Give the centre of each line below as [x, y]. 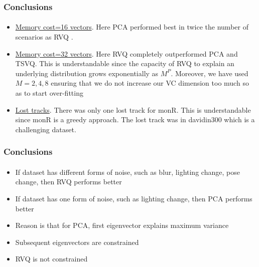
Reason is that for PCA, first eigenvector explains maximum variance [122, 225]
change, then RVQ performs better [69, 182]
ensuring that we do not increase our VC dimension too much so [150, 83]
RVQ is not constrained [51, 259]
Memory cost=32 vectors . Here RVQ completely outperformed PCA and [126, 53]
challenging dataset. [46, 129]
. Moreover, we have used [210, 73]
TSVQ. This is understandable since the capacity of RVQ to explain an [125, 63]
